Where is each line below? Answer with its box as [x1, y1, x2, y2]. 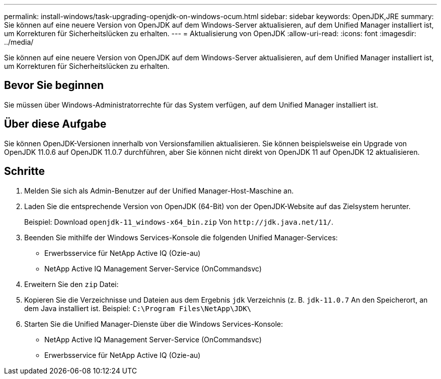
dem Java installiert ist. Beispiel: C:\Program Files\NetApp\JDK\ [24, 304, 252, 313]
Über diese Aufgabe [4, 118, 107, 131]
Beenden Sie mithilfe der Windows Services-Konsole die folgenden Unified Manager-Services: [24, 233, 338, 242]
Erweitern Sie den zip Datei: [24, 279, 119, 289]
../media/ [4, 38, 34, 46]
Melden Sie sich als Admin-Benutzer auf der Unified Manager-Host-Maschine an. [24, 186, 294, 195]
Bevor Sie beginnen [4, 79, 104, 92]
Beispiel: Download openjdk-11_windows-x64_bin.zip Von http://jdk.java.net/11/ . [24, 217, 334, 226]
